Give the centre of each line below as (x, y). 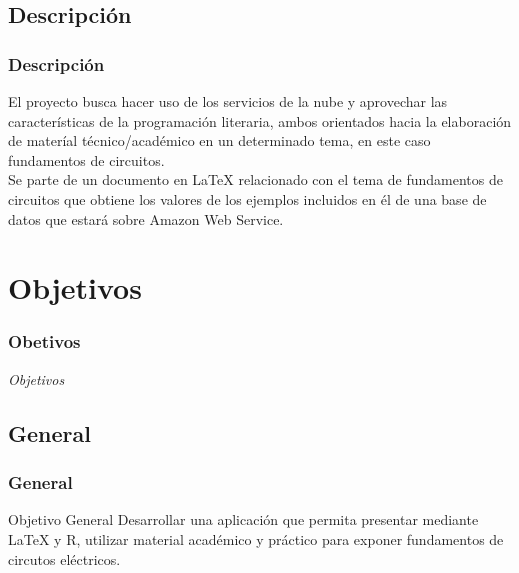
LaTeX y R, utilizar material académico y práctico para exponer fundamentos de (256, 538)
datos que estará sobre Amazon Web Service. (146, 218)
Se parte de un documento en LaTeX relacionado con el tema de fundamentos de (255, 179)
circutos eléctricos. (64, 558)
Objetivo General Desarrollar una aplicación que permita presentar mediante (243, 519)
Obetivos (44, 341)
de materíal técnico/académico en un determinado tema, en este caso (219, 140)
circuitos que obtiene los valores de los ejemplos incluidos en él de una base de (247, 198)
